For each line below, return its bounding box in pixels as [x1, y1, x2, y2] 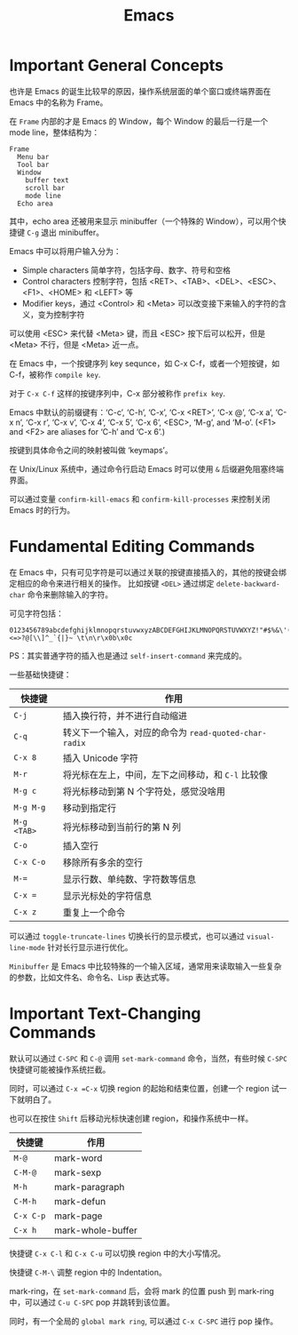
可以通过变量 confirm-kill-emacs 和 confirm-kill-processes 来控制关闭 [9, 493, 271, 504]
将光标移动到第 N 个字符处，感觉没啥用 [62, 785, 226, 797]
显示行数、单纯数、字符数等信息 [62, 873, 197, 885]
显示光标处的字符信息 [62, 890, 153, 902]
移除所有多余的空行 [62, 856, 144, 868]
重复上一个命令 [62, 906, 126, 918]
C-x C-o [13, 857, 46, 867]
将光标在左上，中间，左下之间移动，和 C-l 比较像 [62, 768, 268, 780]
